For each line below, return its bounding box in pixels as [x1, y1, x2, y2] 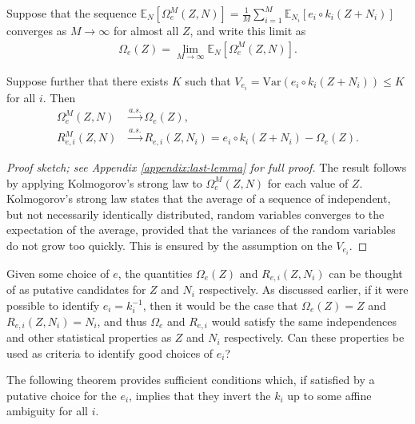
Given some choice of [6, 264, 110, 281]
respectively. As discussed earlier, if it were [198, 281, 409, 298]
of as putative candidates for [6, 281, 146, 298]
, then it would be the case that [142, 297, 298, 314]
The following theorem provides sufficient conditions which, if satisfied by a [6, 371, 375, 388]
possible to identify [6, 297, 100, 314]
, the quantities [118, 264, 193, 281]
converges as [6, 22, 67, 38]
